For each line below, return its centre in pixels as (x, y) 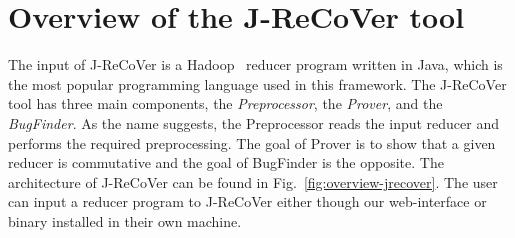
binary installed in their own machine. (125, 220)
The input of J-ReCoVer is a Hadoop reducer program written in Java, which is (255, 64)
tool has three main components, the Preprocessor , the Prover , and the (225, 103)
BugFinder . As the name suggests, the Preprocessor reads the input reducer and (254, 122)
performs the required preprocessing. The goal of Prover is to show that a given (252, 142)
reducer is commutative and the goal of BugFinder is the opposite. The (226, 162)
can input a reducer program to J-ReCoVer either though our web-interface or (247, 201)
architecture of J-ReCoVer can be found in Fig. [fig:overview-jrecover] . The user (253, 181)
